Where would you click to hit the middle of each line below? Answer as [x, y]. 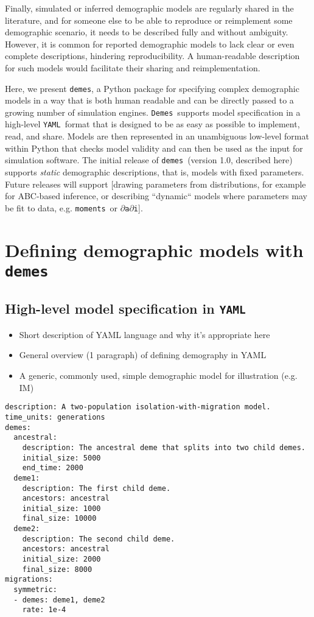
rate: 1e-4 [44, 610]
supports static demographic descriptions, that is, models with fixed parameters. [155, 171]
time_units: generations [55, 417]
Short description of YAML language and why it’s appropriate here [145, 334]
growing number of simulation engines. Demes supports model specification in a [153, 112]
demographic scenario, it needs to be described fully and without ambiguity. [147, 32]
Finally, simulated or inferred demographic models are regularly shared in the [149, 8]
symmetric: [35, 590]
